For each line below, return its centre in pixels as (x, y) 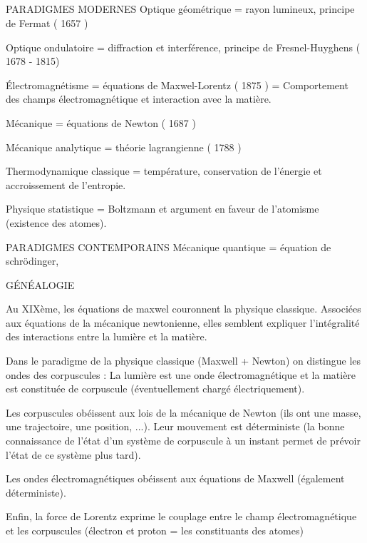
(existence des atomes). (56, 222)
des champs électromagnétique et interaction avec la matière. (139, 99)
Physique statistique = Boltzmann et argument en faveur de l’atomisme (162, 209)
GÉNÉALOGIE (40, 284)
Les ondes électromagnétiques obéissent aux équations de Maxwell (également (175, 478)
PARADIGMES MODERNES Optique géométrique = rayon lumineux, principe (180, 9)
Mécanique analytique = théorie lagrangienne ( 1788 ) (124, 147)
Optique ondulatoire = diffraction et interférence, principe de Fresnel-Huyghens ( (183, 47)
